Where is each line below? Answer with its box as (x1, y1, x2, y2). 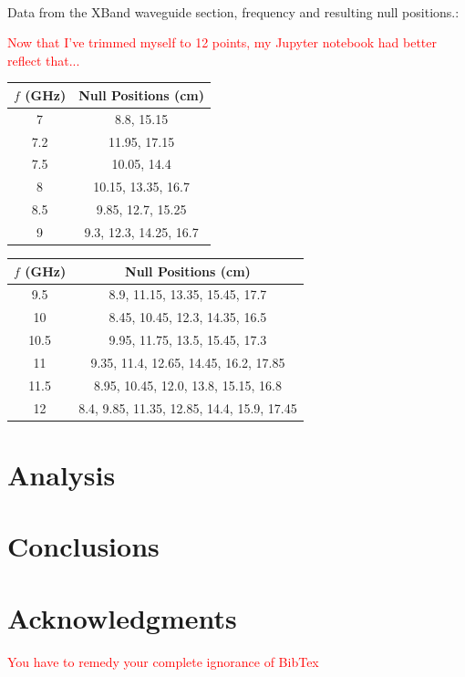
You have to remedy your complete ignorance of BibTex (7, 651, 319, 671)
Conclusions (7, 527, 160, 565)
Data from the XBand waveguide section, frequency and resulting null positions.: (7, 2, 460, 21)
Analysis (7, 455, 116, 493)
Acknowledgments (7, 599, 237, 636)
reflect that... (7, 50, 80, 69)
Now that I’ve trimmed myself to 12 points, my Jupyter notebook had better (7, 33, 438, 52)
